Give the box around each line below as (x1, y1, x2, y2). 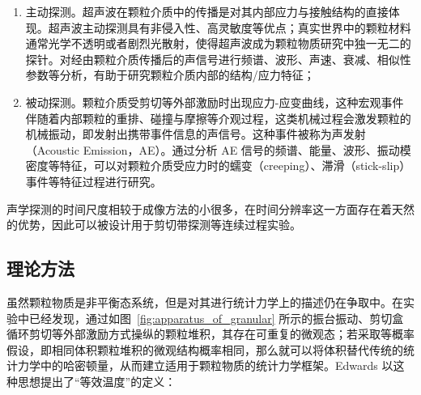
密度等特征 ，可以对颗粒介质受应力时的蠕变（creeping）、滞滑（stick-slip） (25, 157, 411, 174)
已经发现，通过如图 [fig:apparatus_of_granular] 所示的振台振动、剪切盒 (28, 309, 404, 326)
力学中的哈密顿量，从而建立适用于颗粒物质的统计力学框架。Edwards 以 (17, 357, 393, 374)
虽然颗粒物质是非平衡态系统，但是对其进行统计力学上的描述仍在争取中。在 (6, 293, 403, 310)
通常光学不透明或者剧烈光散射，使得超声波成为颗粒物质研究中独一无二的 (25, 35, 411, 52)
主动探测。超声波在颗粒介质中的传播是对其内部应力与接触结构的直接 (25, 3, 389, 19)
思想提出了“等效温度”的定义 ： (17, 372, 176, 389)
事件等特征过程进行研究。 (25, 172, 162, 189)
